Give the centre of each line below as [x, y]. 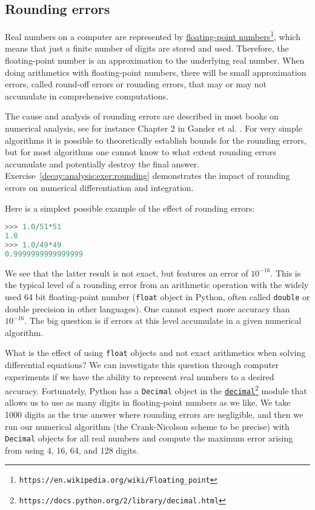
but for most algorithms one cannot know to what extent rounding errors [141, 152]
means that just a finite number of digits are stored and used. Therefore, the [147, 48]
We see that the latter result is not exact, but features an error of [127, 273]
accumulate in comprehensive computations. [87, 96]
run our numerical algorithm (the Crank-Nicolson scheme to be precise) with [147, 426]
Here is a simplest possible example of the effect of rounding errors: [130, 208]
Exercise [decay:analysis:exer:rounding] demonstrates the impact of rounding [148, 176]
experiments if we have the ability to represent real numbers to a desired [140, 376]
